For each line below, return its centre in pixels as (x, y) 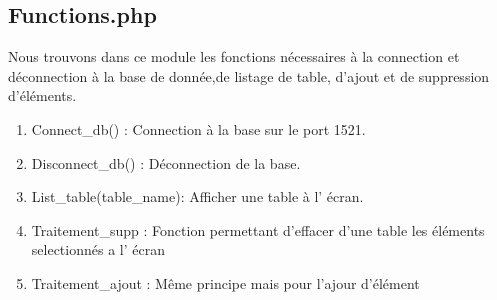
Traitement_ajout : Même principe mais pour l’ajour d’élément (225, 282)
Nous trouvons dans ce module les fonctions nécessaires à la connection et (234, 56)
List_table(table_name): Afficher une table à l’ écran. (197, 196)
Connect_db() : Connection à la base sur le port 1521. (198, 128)
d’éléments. (42, 95)
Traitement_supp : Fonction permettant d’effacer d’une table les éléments (258, 229)
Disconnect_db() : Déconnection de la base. (166, 162)
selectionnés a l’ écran (98, 249)
